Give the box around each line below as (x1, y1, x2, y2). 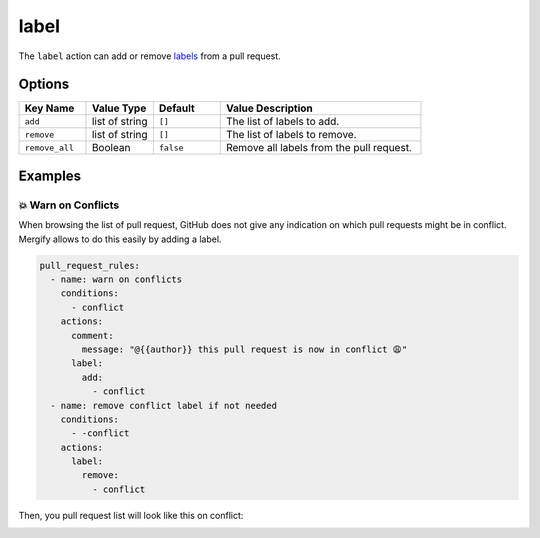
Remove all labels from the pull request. (225, 141, 412, 155)
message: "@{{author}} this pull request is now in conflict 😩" (81, 343, 408, 355)
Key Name (24, 101, 75, 115)
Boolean (91, 141, 131, 155)
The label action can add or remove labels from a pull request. (18, 50, 282, 62)
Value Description (225, 101, 314, 115)
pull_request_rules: (39, 260, 140, 271)
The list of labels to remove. (225, 128, 357, 142)
